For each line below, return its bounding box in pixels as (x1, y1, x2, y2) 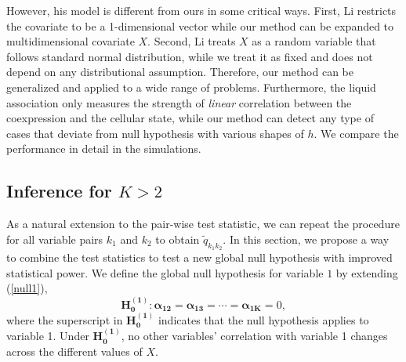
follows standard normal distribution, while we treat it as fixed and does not (6, 48, 373, 64)
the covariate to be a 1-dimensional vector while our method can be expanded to (6, 17, 394, 34)
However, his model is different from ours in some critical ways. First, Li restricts (6, 2, 397, 18)
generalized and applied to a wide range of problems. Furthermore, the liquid (6, 78, 376, 95)
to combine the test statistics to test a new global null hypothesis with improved (6, 248, 393, 265)
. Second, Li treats (147, 33, 236, 49)
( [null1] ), (6, 280, 48, 296)
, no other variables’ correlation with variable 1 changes (121, 328, 388, 344)
